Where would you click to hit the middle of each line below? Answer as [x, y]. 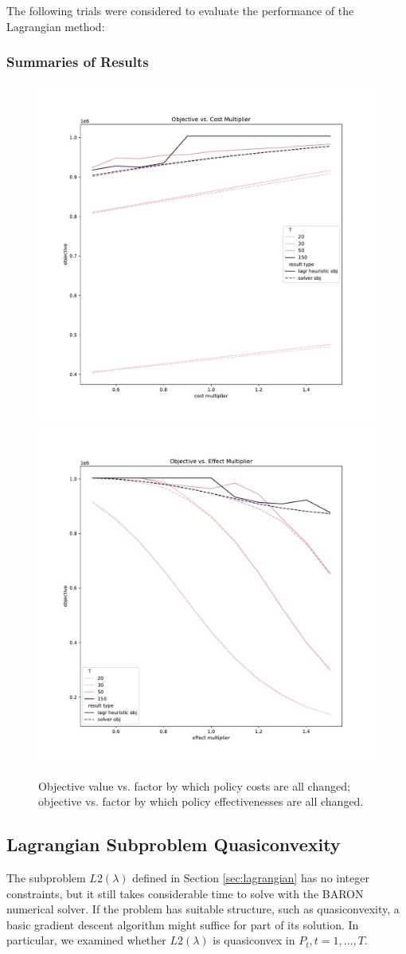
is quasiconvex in [254, 940]
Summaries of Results [78, 62]
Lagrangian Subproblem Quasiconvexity [174, 844]
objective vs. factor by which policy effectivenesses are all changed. [201, 801]
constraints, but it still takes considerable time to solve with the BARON [185, 893]
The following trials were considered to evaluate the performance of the [180, 10]
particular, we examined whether [86, 940]
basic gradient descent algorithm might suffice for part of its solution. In [183, 924]
